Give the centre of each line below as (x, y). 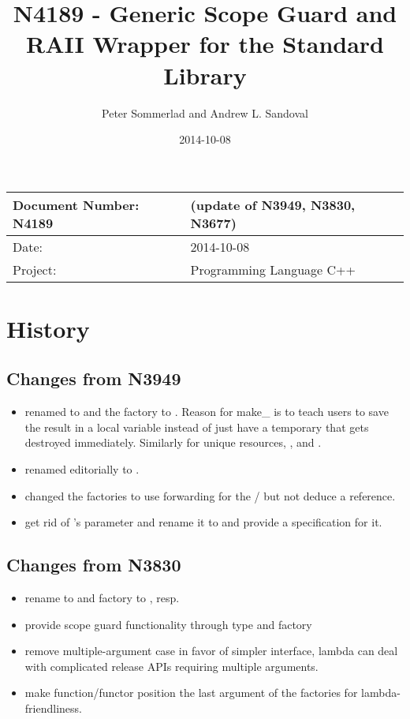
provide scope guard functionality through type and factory (168, 624)
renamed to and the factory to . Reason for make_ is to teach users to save (207, 412)
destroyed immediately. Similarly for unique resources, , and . (173, 442)
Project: (35, 269)
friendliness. (53, 708)
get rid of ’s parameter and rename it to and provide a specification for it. (203, 522)
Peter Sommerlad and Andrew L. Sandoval (205, 112)
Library (205, 75)
